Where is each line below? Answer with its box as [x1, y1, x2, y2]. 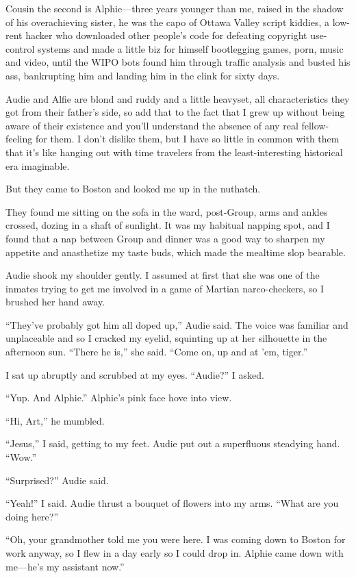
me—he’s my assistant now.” [5, 559, 125, 573]
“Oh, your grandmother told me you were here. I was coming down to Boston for [5, 532, 346, 546]
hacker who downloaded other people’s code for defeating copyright [25, 28, 307, 42]
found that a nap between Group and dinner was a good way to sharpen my [5, 231, 325, 245]
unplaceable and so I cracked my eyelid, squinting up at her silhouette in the [5, 331, 327, 345]
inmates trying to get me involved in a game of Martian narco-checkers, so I [5, 281, 325, 295]
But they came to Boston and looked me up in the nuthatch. [5, 181, 261, 196]
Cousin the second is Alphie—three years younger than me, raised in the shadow [5, 1, 344, 15]
